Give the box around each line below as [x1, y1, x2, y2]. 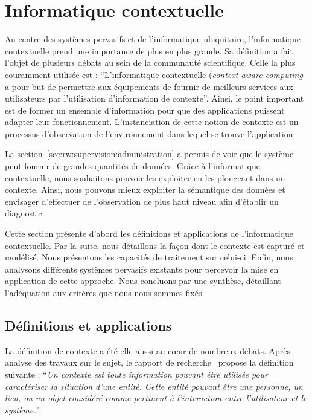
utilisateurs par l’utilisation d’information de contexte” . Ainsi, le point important [5, 92, 304, 105]
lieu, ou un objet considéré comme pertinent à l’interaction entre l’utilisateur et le [5, 392, 307, 404]
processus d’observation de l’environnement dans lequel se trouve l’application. [5, 127, 296, 140]
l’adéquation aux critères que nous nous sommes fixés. [5, 286, 205, 299]
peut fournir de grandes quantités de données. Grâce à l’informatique [5, 160, 260, 172]
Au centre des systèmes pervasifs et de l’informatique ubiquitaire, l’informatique [5, 33, 301, 45]
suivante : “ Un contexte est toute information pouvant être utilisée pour [5, 367, 268, 380]
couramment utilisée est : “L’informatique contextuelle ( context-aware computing [5, 68, 303, 80]
